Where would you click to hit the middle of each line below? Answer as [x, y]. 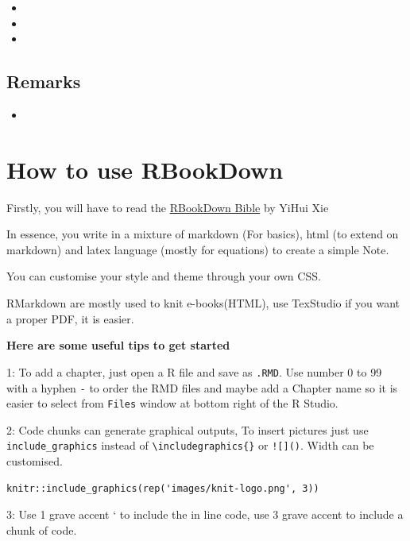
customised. [35, 461]
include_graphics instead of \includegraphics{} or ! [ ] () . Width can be [190, 445]
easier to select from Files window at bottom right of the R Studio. [172, 403]
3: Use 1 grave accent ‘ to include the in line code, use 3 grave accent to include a [205, 514]
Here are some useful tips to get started [118, 345]
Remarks [44, 81]
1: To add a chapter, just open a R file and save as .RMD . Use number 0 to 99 [194, 371]
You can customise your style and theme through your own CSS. [164, 276]
